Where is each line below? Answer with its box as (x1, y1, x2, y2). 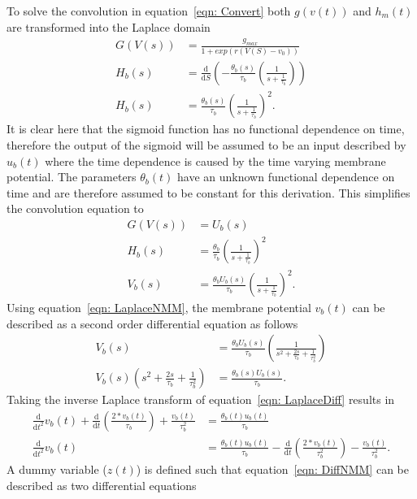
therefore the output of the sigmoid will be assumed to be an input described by (7, 136, 406, 153)
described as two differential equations (7, 476, 197, 493)
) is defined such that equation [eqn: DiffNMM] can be (136, 460, 409, 477)
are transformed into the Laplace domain (7, 18, 211, 35)
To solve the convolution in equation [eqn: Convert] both (7, 2, 291, 19)
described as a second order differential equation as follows (7, 315, 298, 332)
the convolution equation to (7, 200, 144, 217)
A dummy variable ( (7, 460, 107, 477)
